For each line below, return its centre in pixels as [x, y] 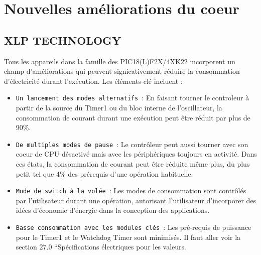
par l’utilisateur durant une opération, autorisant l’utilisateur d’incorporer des [136, 200]
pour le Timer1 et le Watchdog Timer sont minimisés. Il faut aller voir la [128, 237]
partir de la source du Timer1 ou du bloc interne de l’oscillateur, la [119, 108]
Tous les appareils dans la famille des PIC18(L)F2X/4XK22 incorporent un [120, 61]
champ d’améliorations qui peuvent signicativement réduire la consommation [122, 71]
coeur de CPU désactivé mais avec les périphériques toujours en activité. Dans [136, 154]
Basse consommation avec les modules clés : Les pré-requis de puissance [134, 227]
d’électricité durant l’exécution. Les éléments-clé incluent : [93, 81]
